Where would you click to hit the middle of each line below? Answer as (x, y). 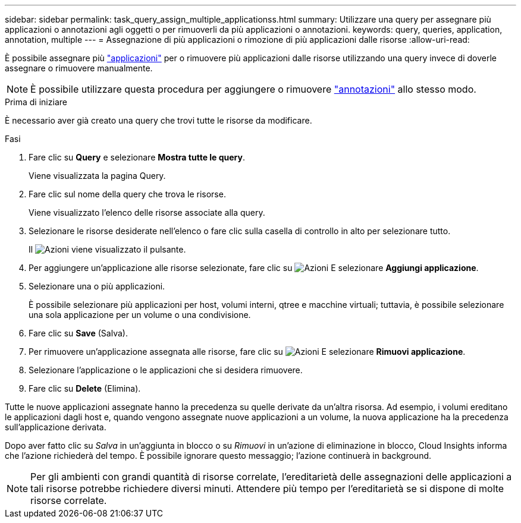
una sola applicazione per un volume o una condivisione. (140, 315)
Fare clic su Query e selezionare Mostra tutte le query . (137, 157)
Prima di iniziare (36, 102)
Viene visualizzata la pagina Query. (97, 176)
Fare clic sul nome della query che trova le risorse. (127, 194)
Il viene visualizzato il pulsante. (107, 249)
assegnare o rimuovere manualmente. (79, 68)
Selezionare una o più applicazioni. (97, 286)
